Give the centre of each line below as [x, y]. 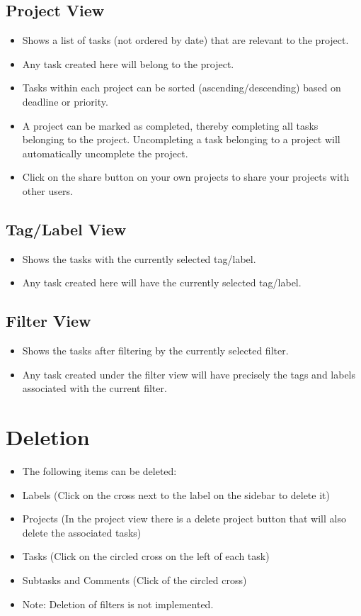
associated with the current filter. [94, 388]
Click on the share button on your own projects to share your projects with [186, 177]
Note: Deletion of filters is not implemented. [118, 604]
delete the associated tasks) [82, 532]
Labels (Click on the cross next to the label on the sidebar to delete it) [176, 494]
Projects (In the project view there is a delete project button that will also [184, 519]
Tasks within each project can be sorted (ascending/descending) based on [182, 88]
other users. [47, 190]
